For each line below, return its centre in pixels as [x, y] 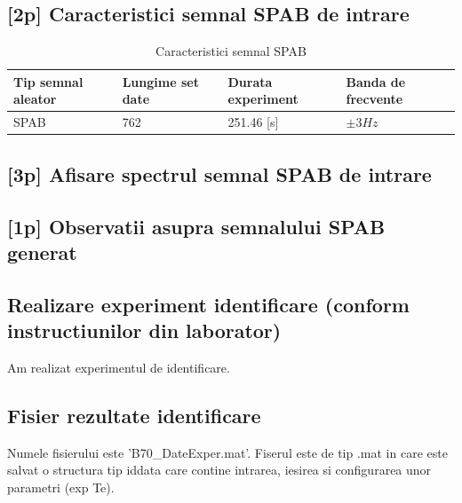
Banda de [376, 81]
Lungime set [160, 81]
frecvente [374, 99]
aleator [35, 99]
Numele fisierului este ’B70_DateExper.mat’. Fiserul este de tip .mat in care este [227, 452]
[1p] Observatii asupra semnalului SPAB [196, 226]
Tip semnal [48, 81]
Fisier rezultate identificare [134, 415]
